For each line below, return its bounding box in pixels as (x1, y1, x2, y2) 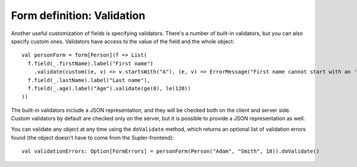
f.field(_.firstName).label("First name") (27, 60, 154, 67)
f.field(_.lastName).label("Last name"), (27, 77, 151, 83)
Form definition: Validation (11, 9, 146, 22)
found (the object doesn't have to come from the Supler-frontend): (11, 134, 174, 141)
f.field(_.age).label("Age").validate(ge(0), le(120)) (27, 85, 192, 92)
